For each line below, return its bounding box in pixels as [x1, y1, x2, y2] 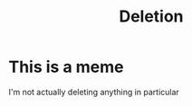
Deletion [119, 6, 184, 27]
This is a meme [8, 57, 124, 77]
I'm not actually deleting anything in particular [8, 86, 180, 97]
